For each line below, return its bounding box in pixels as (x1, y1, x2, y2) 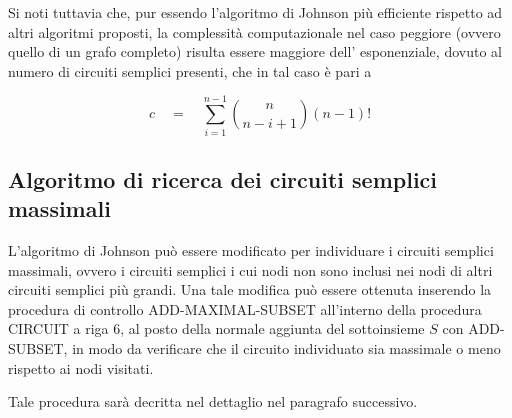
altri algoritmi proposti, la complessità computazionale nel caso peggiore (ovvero (8, 21, 501, 42)
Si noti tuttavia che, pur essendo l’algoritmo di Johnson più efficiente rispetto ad (8, 2, 503, 22)
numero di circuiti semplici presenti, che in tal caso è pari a (8, 60, 372, 81)
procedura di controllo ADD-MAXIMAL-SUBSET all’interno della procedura (8, 298, 482, 319)
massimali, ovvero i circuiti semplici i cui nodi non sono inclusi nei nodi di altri (8, 259, 493, 280)
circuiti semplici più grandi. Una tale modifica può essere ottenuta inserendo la (8, 279, 492, 300)
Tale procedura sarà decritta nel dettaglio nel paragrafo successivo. (8, 391, 418, 412)
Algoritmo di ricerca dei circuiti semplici (8, 163, 438, 194)
